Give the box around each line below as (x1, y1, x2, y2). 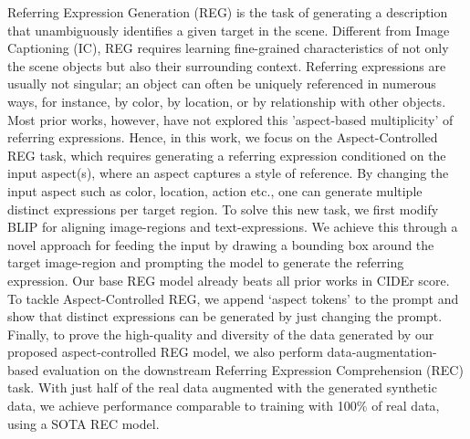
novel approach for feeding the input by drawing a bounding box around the (7, 235, 434, 254)
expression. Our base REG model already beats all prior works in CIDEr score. (7, 270, 450, 289)
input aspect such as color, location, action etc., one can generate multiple (7, 181, 423, 200)
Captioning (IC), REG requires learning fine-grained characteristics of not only (7, 38, 449, 57)
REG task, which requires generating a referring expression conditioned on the (7, 145, 446, 164)
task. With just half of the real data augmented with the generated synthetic (7, 378, 437, 397)
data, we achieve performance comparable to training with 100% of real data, (7, 396, 440, 415)
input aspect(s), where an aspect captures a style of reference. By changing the (7, 163, 449, 183)
